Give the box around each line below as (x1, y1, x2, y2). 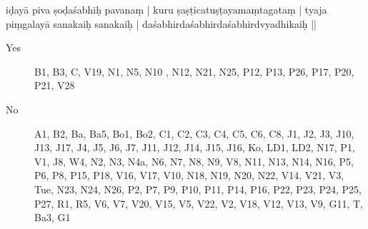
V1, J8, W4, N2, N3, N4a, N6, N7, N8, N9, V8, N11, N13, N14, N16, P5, (34, 153, 354, 168)
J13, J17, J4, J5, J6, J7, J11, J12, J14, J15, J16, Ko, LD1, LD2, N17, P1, (34, 140, 355, 155)
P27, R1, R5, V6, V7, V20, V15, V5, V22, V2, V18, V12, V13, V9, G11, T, (34, 195, 363, 210)
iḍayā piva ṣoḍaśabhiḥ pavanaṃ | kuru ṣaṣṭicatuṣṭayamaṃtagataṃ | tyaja (6, 2, 327, 16)
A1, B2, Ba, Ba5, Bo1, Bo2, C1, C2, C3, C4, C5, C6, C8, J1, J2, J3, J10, (34, 126, 354, 141)
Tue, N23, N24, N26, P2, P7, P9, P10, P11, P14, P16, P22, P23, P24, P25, (34, 181, 362, 196)
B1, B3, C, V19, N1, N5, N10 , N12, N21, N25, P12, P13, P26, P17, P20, (34, 63, 354, 78)
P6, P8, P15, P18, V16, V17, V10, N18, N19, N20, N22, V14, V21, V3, (34, 168, 344, 183)
